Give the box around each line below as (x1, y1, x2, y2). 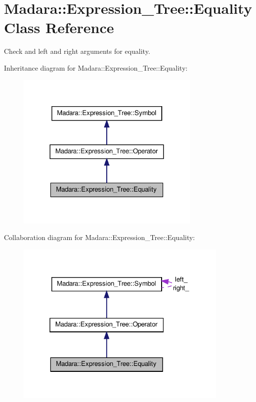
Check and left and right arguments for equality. (4, 46, 150, 56)
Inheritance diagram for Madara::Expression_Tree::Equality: (4, 62, 188, 73)
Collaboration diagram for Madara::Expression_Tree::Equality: (4, 232, 195, 242)
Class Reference (4, 17, 114, 38)
